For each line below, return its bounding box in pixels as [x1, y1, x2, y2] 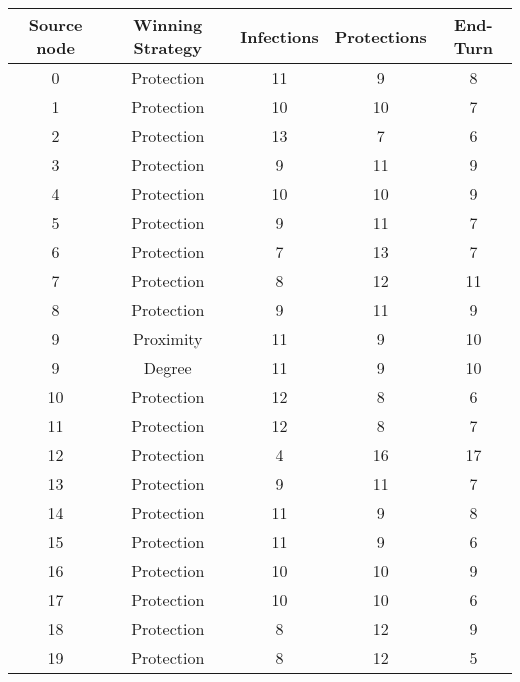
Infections [240, 24, 319, 48]
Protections [334, 24, 427, 48]
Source [28, 13, 83, 36]
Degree [143, 356, 192, 379]
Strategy [133, 36, 202, 59]
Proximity [132, 327, 203, 350]
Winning [133, 13, 203, 36]
